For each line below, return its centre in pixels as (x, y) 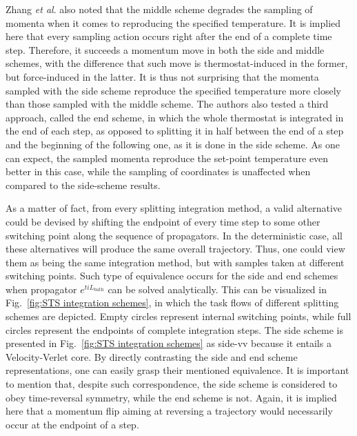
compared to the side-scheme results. (83, 185)
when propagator (41, 289)
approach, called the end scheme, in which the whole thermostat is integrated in (175, 117)
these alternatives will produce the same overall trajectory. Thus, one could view (175, 249)
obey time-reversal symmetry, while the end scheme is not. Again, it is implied (171, 397)
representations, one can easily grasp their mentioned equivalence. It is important (177, 370)
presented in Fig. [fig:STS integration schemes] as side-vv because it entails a (169, 343)
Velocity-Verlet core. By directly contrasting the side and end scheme (152, 356)
